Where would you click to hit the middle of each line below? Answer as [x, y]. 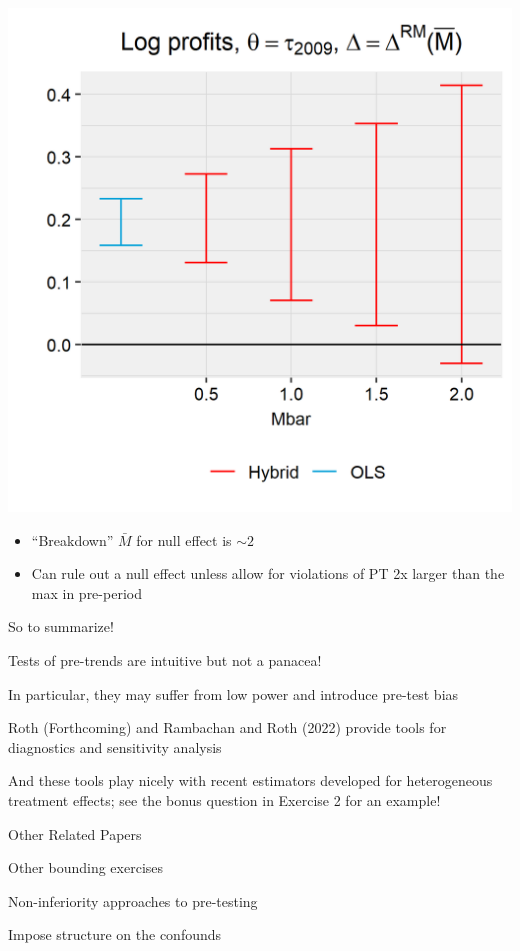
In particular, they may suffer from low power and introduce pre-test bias [233, 693]
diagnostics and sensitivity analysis [115, 746]
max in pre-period [86, 592]
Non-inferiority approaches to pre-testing [133, 900]
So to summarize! [61, 626]
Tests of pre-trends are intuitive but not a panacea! [165, 659]
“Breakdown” [72, 539]
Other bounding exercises [86, 867]
